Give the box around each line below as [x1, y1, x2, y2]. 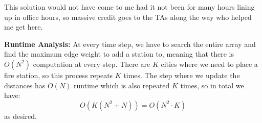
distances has [4, 80, 46, 90]
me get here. [4, 21, 43, 32]
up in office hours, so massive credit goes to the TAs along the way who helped [4, 11, 252, 22]
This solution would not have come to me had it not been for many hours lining [4, 2, 255, 12]
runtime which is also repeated [74, 80, 170, 90]
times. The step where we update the [123, 69, 240, 80]
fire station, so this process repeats [4, 69, 113, 80]
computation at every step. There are [33, 58, 150, 69]
